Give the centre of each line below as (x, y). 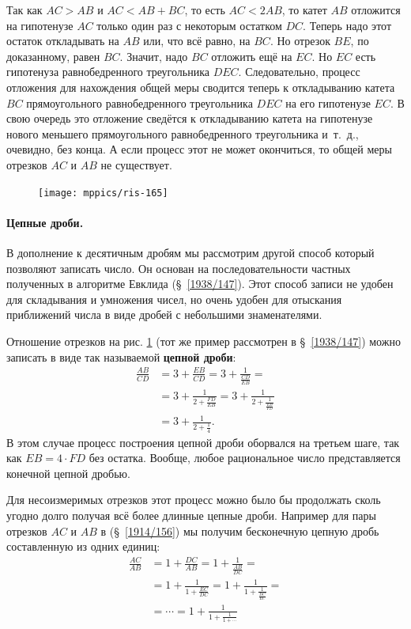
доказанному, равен (53, 56)
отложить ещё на (252, 56)
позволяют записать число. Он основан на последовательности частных (179, 268)
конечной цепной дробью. (68, 473)
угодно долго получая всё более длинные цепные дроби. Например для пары (191, 515)
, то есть (205, 9)
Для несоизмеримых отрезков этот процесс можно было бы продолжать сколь (194, 500)
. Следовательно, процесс (299, 72)
